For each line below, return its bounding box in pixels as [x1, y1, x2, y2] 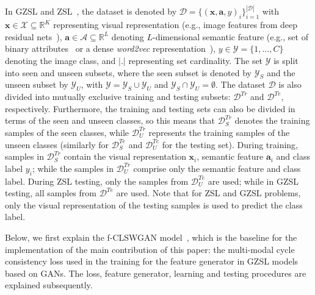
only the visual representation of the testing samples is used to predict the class [5, 198, 303, 211]
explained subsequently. [5, 279, 93, 291]
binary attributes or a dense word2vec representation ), [5, 42, 216, 55]
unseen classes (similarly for [5, 138, 109, 151]
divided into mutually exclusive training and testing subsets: [5, 90, 231, 103]
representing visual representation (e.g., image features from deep [53, 18, 298, 31]
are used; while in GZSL [208, 174, 299, 187]
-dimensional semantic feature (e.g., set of [152, 30, 308, 43]
